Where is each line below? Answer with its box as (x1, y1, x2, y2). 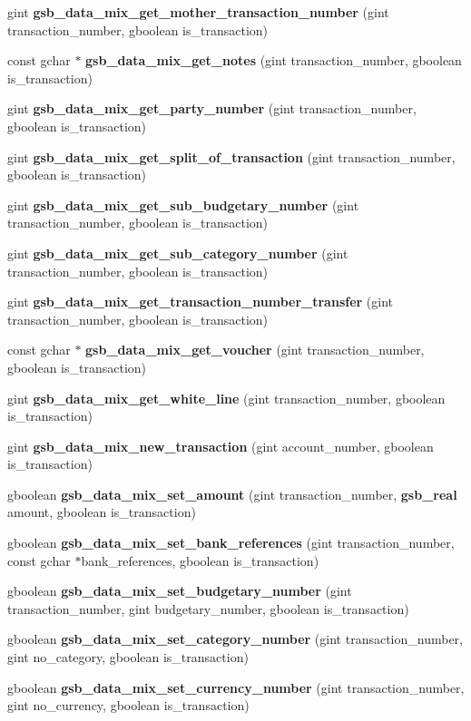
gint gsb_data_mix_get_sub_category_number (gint (7, 243, 348, 262)
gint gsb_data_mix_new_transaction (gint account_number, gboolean (7, 436, 434, 455)
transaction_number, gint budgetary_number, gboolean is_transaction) (7, 599, 409, 618)
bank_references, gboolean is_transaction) (81, 550, 319, 570)
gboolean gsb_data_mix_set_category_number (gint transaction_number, (7, 629, 463, 648)
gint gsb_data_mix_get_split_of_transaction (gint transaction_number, (7, 147, 456, 166)
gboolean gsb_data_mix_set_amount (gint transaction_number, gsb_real (7, 484, 457, 503)
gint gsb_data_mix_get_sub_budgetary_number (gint (7, 195, 359, 214)
